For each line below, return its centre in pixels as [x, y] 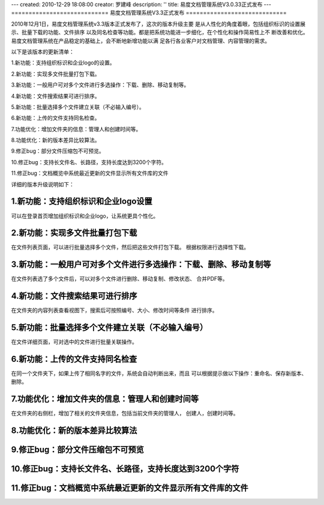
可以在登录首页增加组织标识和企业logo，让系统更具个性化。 [85, 216]
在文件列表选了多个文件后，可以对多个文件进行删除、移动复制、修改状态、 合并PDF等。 [119, 279]
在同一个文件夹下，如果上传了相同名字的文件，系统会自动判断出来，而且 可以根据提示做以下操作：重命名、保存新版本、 [159, 373]
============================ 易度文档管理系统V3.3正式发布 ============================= [149, 13]
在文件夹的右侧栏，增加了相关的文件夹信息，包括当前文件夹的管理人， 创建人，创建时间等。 [125, 413]
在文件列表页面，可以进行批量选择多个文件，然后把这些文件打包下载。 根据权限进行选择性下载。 [130, 247]
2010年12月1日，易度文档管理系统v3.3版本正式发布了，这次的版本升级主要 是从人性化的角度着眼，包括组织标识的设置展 [158, 23]
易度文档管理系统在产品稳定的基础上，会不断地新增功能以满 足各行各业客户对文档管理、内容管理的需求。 [140, 41]
